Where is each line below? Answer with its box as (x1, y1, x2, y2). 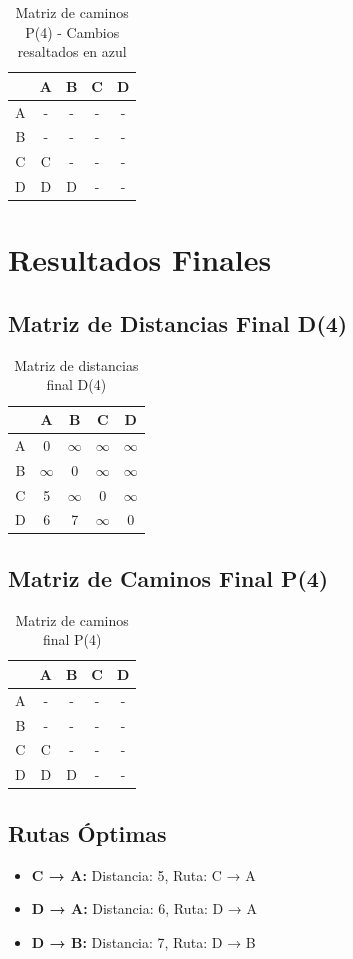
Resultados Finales (8, 239, 272, 280)
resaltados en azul (17, 41, 127, 62)
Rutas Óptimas (8, 817, 167, 848)
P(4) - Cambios (25, 21, 120, 42)
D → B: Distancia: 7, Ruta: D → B (31, 931, 256, 952)
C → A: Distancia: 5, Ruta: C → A (31, 864, 256, 885)
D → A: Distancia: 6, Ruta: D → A (31, 898, 258, 919)
